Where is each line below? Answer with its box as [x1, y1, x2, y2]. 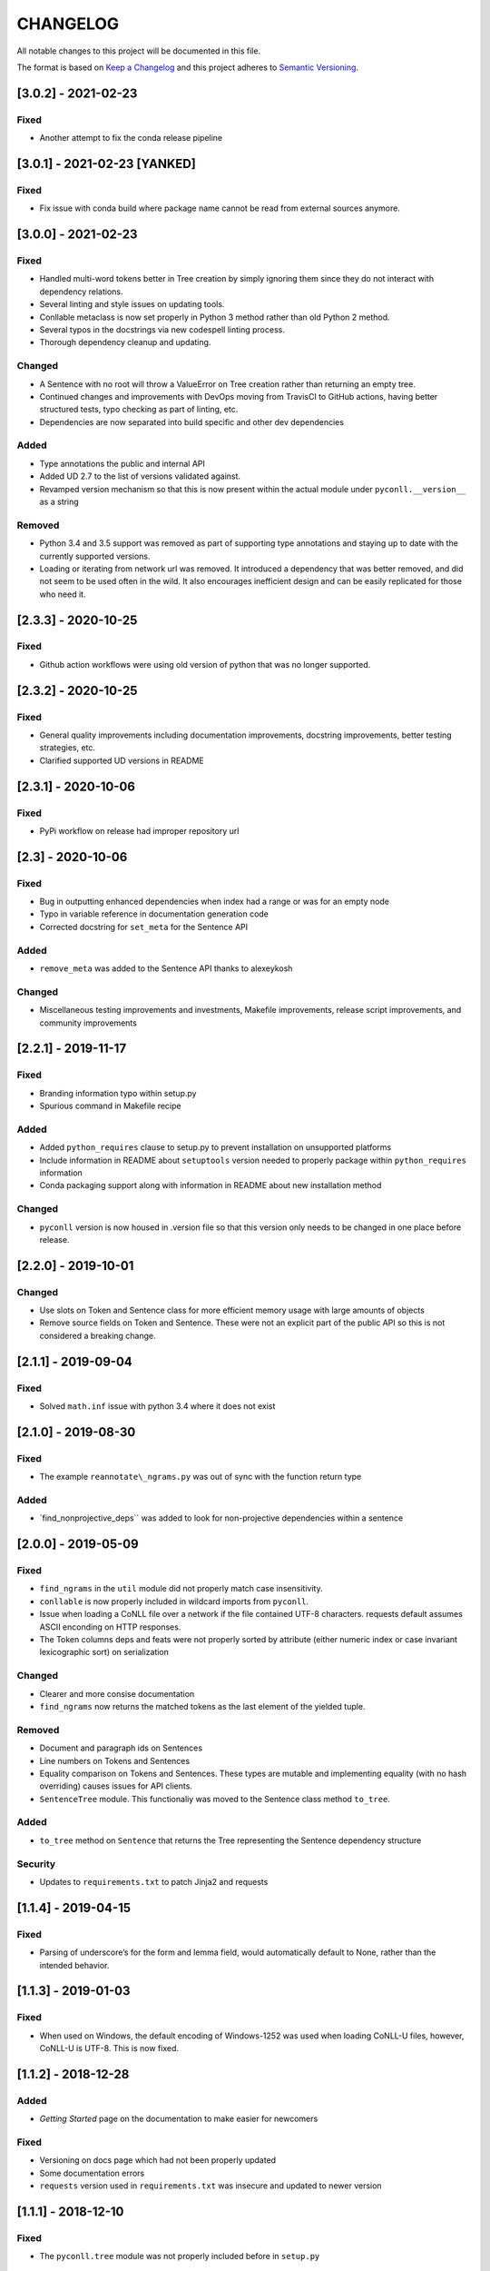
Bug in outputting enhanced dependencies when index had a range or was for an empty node [39, 896, 390, 907]
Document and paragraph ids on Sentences [39, 1742, 203, 1753]
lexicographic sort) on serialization [39, 1647, 170, 1658]
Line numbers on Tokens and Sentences [39, 1755, 191, 1766]
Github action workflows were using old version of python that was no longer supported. [39, 659, 371, 669]
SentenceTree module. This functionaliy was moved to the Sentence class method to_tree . [39, 1793, 390, 1804]
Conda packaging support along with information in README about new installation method [39, 1180, 382, 1191]
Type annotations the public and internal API [39, 458, 206, 469]
